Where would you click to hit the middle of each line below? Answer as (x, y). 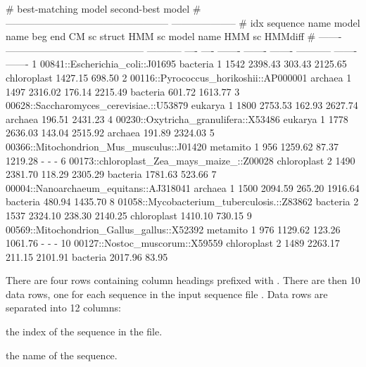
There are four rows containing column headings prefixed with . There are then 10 (183, 280)
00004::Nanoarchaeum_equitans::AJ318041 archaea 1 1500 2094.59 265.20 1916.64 (183, 187)
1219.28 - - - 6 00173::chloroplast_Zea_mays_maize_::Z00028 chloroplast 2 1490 (181, 160)
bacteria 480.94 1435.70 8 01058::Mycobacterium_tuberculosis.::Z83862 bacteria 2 (182, 201)
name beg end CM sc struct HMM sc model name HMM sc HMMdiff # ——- (174, 36)
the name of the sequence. (62, 355)
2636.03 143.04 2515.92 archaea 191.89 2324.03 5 (110, 133)
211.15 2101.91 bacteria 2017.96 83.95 (87, 256)
